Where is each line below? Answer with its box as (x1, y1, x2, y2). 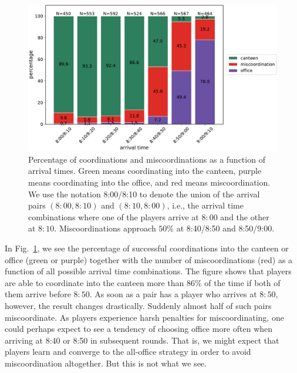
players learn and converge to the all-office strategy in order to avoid (5, 345, 251, 358)
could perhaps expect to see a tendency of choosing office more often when (5, 322, 273, 335)
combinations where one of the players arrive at (28, 210, 199, 223)
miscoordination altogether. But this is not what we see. (5, 357, 207, 369)
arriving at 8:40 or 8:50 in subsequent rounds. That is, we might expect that (5, 334, 279, 346)
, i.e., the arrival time (167, 199, 244, 211)
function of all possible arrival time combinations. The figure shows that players (5, 265, 292, 277)
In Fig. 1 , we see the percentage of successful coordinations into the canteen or (5, 242, 289, 254)
